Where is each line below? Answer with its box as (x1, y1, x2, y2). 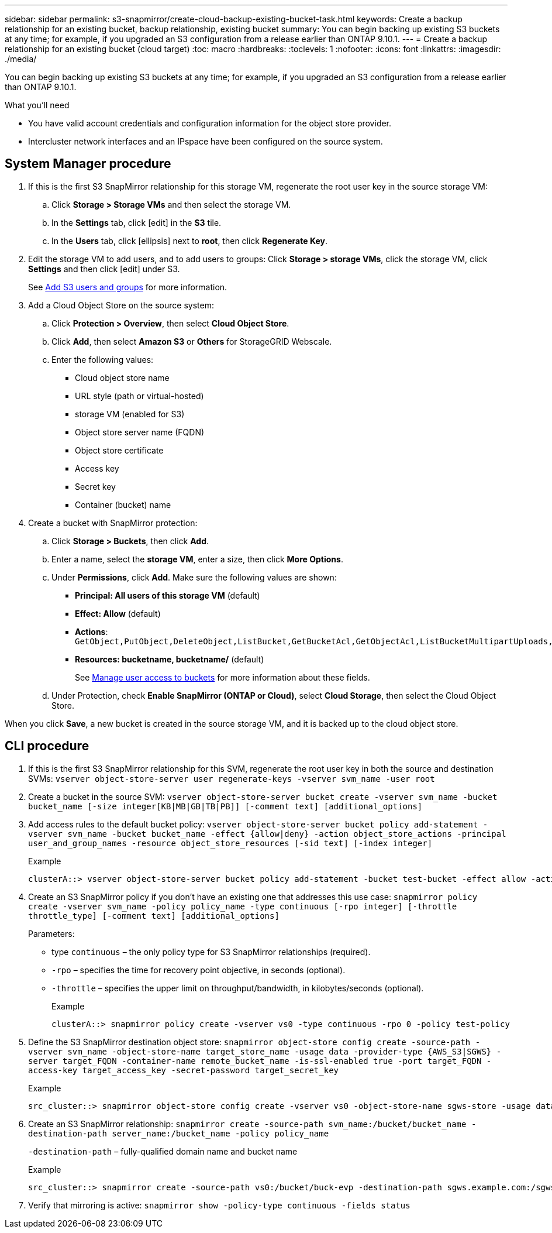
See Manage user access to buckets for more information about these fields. (75, 672, 370, 682)
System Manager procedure (5, 156, 171, 171)
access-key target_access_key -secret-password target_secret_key (28, 1065, 339, 1075)
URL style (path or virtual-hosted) (75, 390, 204, 401)
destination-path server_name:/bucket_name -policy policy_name (28, 1128, 329, 1138)
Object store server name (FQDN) (75, 427, 205, 437)
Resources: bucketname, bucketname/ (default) (75, 654, 264, 664)
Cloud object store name (75, 372, 170, 383)
